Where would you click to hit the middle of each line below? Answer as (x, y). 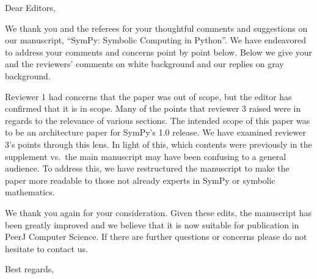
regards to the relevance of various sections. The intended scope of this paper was (158, 120)
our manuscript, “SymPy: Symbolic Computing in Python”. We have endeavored (155, 40)
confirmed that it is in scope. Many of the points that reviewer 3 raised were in (153, 108)
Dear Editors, (30, 7)
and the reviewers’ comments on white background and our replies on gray (144, 64)
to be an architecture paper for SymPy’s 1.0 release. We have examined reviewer (155, 132)
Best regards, (30, 269)
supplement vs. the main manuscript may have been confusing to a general (146, 156)
